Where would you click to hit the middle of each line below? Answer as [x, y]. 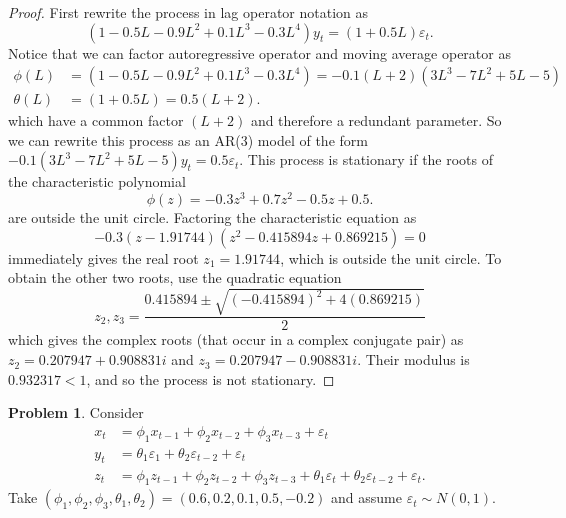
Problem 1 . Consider [76, 412]
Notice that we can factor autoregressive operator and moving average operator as [259, 52]
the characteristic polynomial [97, 181]
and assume [366, 497]
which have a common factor [96, 120]
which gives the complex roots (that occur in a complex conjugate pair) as [236, 339]
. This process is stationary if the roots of [366, 159]
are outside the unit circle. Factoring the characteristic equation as [212, 217]
